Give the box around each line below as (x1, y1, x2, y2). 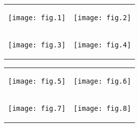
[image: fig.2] (73, 14, 131, 22)
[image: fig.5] (8, 77, 66, 85)
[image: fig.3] (8, 41, 66, 49)
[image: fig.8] (73, 104, 131, 112)
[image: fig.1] (8, 14, 66, 22)
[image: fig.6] (73, 77, 131, 85)
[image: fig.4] (73, 41, 131, 49)
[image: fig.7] (8, 104, 66, 112)
